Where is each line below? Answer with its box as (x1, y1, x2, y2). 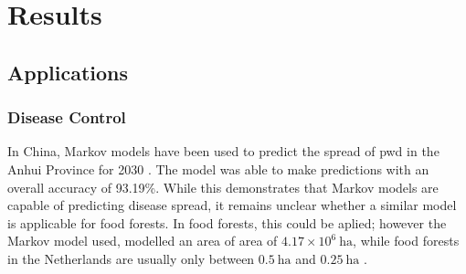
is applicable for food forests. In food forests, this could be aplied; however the (7, 213, 447, 232)
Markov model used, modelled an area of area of (7, 231, 278, 250)
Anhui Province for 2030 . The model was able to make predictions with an (7, 159, 429, 178)
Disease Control (7, 106, 126, 129)
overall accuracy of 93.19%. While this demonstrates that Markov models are (7, 177, 439, 196)
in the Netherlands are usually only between (7, 248, 255, 268)
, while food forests (353, 231, 460, 250)
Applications (7, 58, 129, 86)
